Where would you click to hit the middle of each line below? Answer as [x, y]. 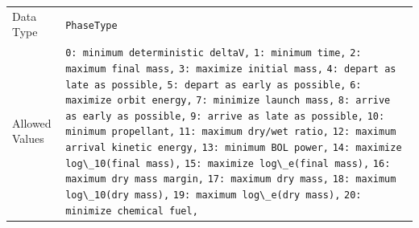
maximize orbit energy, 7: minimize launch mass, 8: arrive [228, 101]
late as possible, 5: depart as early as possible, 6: [214, 85]
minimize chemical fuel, [132, 211]
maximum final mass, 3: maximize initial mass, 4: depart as [231, 69]
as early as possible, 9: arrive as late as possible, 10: [225, 116]
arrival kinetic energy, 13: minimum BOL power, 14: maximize [234, 148]
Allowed [32, 122]
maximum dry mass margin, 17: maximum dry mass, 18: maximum [231, 179]
